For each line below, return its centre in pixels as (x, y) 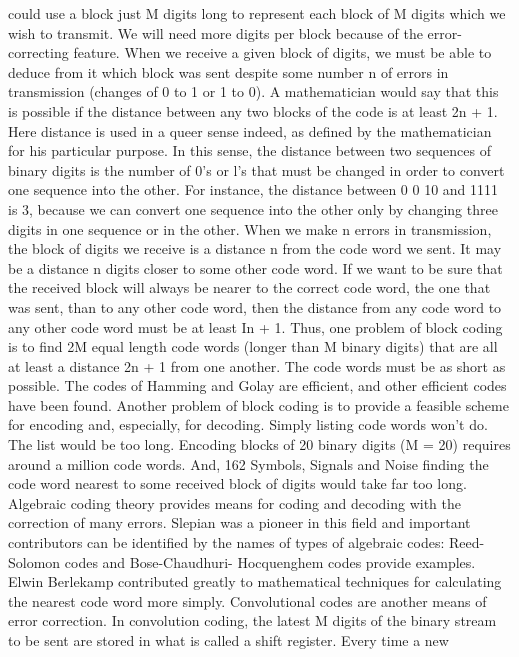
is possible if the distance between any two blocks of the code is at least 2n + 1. (253, 110)
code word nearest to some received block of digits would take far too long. (237, 483)
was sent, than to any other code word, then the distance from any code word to (255, 306)
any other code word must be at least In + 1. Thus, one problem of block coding (255, 326)
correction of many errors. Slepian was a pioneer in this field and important (239, 522)
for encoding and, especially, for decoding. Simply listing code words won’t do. (248, 424)
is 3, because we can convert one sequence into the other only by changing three (253, 208)
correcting (38, 52)
